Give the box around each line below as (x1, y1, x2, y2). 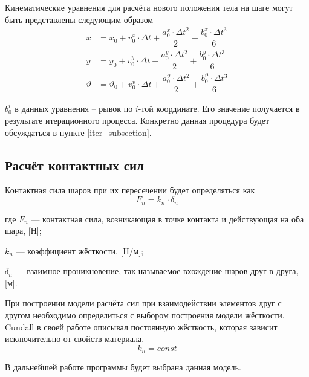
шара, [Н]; (5, 224, 42, 237)
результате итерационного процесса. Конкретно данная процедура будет (5, 114, 270, 127)
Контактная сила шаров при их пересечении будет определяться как (5, 184, 255, 196)
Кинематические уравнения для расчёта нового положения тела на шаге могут (5, 1, 293, 13)
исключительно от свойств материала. (5, 332, 145, 345)
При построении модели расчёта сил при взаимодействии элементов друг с (5, 297, 282, 309)
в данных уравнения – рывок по (15, 102, 133, 115)
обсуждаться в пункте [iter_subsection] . (5, 126, 152, 138)
